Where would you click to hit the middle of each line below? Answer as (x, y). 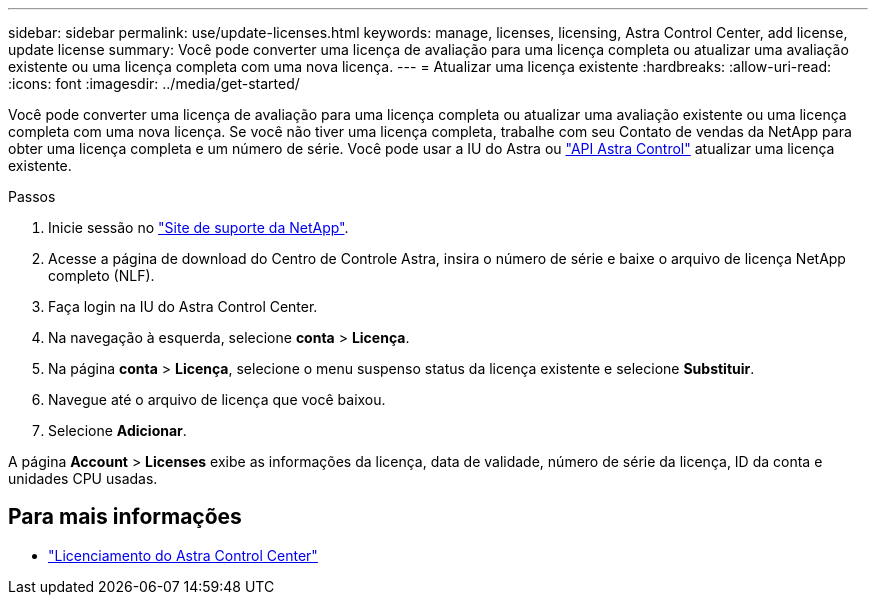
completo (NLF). (101, 275)
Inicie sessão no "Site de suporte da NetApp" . (198, 227)
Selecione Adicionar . (117, 430)
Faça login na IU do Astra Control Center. (183, 306)
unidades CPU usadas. (83, 478)
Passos (32, 196)
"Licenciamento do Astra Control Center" (183, 555)
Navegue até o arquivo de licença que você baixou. (217, 399)
